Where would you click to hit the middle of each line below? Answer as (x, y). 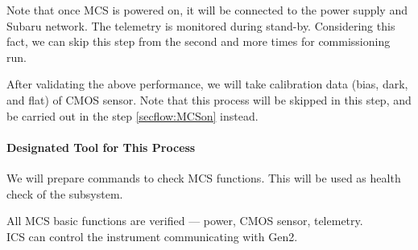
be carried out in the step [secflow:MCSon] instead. (132, 115)
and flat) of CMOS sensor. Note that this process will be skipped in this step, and (209, 99)
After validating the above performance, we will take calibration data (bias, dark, (207, 84)
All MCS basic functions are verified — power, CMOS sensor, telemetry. (185, 221)
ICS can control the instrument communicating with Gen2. (152, 236)
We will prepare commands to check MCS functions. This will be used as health (204, 177)
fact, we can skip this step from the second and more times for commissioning (199, 41)
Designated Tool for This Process (101, 147)
